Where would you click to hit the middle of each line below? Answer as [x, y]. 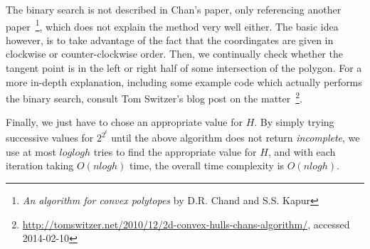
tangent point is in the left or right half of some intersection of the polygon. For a [184, 68]
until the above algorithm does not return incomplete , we [236, 138]
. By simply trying [294, 122]
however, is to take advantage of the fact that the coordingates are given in [170, 39]
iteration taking [40, 165]
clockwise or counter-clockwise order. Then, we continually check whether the [174, 54]
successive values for [50, 138]
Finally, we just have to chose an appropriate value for [124, 122]
